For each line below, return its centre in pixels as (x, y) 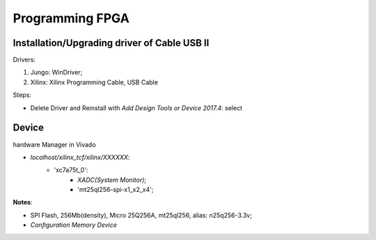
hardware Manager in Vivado (55, 144)
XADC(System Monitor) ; (112, 180)
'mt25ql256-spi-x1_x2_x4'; (116, 190)
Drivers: (24, 60)
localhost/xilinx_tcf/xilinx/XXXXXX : (80, 157)
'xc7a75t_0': (71, 170)
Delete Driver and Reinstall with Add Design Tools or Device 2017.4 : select (136, 107)
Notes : (23, 202)
